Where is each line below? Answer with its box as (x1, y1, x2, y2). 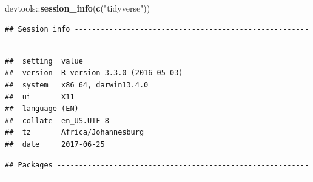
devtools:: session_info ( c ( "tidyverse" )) (5, 2, 150, 14)
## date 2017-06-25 (5, 140, 105, 149)
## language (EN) (5, 104, 79, 113)
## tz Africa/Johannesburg (5, 128, 144, 137)
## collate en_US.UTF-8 (5, 116, 109, 125)
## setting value (5, 56, 83, 66)
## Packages (5, 160, 53, 169)
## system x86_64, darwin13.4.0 (5, 80, 149, 89)
